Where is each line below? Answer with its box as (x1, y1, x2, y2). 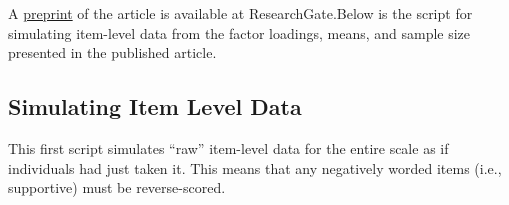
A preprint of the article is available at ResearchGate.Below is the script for (8, 3, 473, 23)
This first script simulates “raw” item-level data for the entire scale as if (8, 137, 449, 158)
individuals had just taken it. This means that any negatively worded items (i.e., (8, 157, 502, 178)
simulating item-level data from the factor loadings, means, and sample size (8, 22, 471, 43)
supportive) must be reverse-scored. (8, 177, 226, 198)
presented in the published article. (8, 42, 217, 63)
